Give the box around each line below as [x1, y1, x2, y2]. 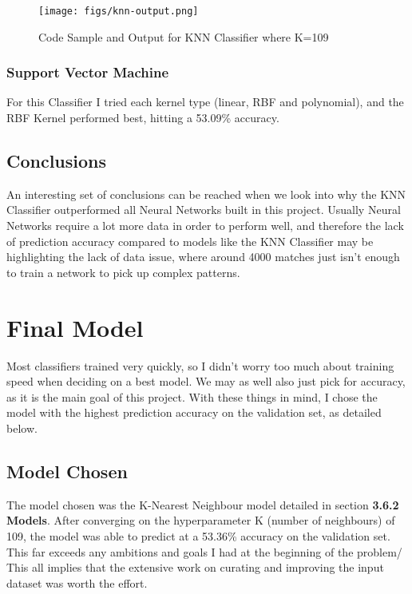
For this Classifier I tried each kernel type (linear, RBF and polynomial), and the [6, 93, 404, 110]
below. [6, 419, 38, 436]
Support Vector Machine [6, 62, 169, 82]
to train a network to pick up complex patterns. [6, 263, 240, 280]
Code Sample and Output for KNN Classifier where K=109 [38, 28, 329, 45]
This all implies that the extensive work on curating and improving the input [6, 559, 384, 576]
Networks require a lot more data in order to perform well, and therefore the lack [6, 217, 404, 234]
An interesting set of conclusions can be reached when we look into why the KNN [6, 185, 406, 202]
